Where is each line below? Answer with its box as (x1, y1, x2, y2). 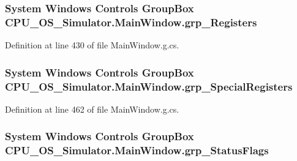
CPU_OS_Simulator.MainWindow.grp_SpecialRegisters (5, 78, 293, 94)
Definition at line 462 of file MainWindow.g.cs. (5, 102, 179, 115)
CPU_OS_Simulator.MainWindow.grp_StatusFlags (5, 143, 269, 158)
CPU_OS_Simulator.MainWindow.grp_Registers (5, 14, 257, 29)
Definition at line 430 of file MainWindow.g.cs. (5, 39, 179, 51)
